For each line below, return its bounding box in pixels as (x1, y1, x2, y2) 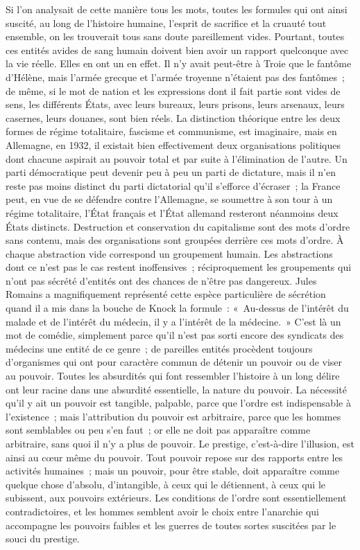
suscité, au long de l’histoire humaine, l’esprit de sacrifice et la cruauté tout (6, 15, 327, 30)
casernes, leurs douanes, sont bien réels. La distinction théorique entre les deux (6, 110, 341, 125)
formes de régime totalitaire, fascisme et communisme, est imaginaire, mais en (6, 124, 337, 139)
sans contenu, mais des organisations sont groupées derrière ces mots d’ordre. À (6, 233, 344, 247)
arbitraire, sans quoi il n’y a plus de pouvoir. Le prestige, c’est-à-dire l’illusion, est (6, 436, 355, 450)
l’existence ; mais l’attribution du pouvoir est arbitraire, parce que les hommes (6, 409, 341, 423)
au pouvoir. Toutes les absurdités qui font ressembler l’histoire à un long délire (6, 369, 340, 383)
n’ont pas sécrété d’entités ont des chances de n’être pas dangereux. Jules (6, 273, 317, 287)
